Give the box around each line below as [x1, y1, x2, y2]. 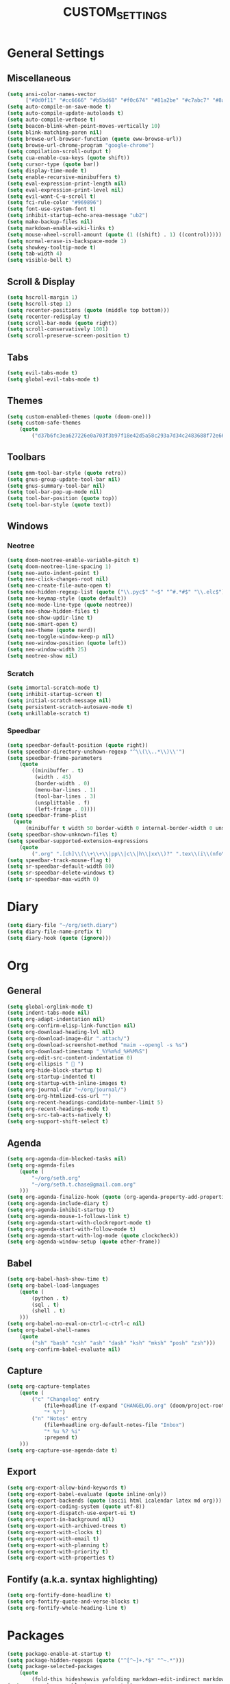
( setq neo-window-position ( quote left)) [7, 640, 127, 647]
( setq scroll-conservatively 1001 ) [7, 326, 109, 333]
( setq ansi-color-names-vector [7, 91, 97, 98]
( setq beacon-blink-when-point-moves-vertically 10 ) [7, 122, 161, 129]
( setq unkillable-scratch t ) [7, 710, 90, 717]
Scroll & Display [7, 276, 75, 287]
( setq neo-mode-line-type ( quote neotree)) [7, 601, 133, 608]
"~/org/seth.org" [31, 1174, 81, 1182]
